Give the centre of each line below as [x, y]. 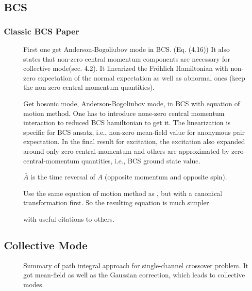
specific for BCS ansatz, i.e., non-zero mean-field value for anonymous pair [134, 132]
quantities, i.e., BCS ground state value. [141, 160]
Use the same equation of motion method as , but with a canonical [123, 193]
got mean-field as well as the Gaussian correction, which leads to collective [134, 275]
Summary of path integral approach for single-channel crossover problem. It [136, 265]
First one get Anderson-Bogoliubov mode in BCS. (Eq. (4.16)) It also [126, 49]
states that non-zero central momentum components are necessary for [127, 58]
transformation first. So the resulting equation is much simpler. [117, 202]
